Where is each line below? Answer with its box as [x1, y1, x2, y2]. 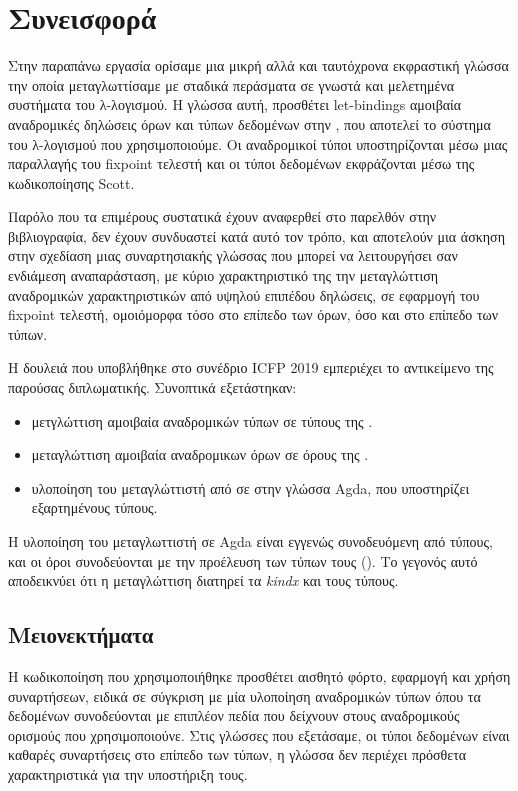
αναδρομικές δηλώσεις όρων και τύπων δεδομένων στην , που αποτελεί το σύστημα [8, 113, 491, 134]
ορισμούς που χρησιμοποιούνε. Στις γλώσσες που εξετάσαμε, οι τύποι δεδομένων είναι [8, 724, 510, 745]
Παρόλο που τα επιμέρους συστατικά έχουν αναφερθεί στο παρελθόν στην [8, 206, 437, 227]
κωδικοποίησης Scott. [8, 172, 135, 193]
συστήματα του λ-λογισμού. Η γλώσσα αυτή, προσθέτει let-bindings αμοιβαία [8, 94, 462, 115]
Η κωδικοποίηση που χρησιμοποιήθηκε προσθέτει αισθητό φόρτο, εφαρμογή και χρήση [8, 665, 511, 686]
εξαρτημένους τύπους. [31, 497, 158, 518]
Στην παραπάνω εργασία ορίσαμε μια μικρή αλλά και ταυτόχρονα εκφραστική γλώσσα [8, 55, 509, 76]
